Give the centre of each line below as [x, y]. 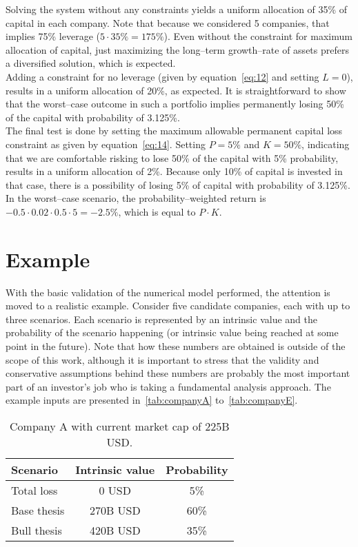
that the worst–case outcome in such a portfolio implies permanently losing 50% [175, 104]
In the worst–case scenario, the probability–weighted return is [136, 198]
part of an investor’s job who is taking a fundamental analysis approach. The [168, 386]
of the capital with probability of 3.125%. [93, 117]
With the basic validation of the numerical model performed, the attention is [168, 292]
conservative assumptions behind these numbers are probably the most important [178, 373]
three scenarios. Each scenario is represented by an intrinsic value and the [161, 319]
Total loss [34, 490]
